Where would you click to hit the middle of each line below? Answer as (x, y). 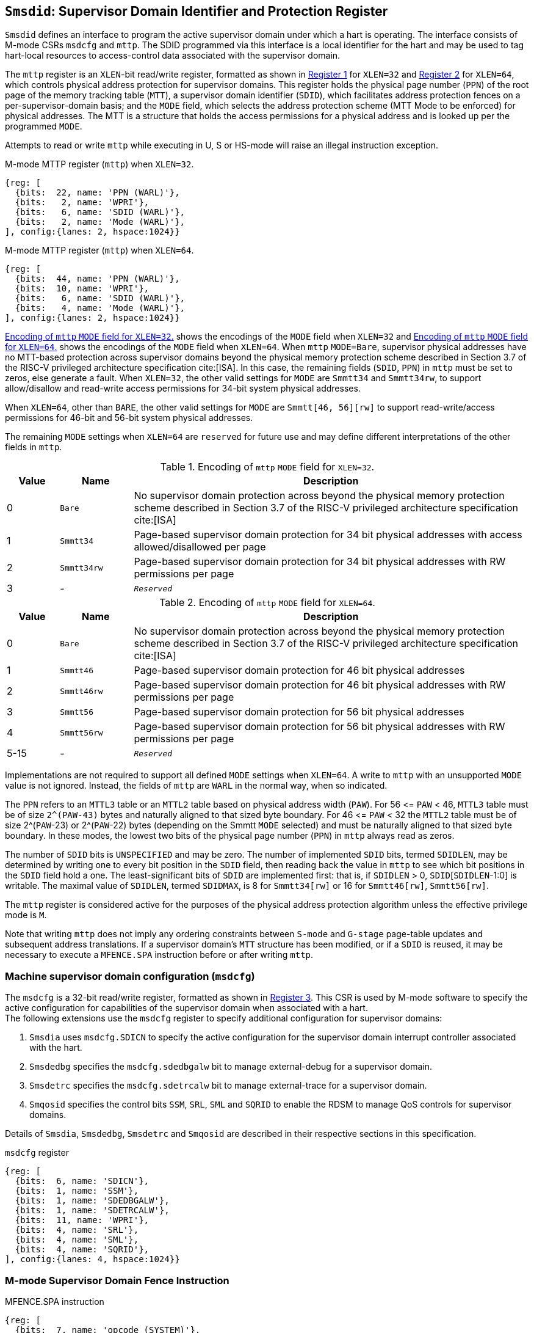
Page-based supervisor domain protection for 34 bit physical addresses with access (328, 535)
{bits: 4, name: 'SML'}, (77, 1240)
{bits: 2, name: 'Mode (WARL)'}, (100, 222)
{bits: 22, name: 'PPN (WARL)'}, (97, 193)
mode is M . (26, 915)
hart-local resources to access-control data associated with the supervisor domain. (173, 56)
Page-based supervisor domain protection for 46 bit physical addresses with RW (320, 685)
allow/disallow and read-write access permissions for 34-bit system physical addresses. (183, 389)
